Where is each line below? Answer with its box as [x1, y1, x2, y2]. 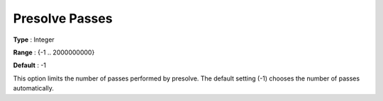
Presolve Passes [13, 11, 113, 26]
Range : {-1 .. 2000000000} [13, 48, 95, 57]
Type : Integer [13, 35, 55, 44]
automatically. [13, 84, 55, 93]
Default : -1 [13, 61, 46, 70]
